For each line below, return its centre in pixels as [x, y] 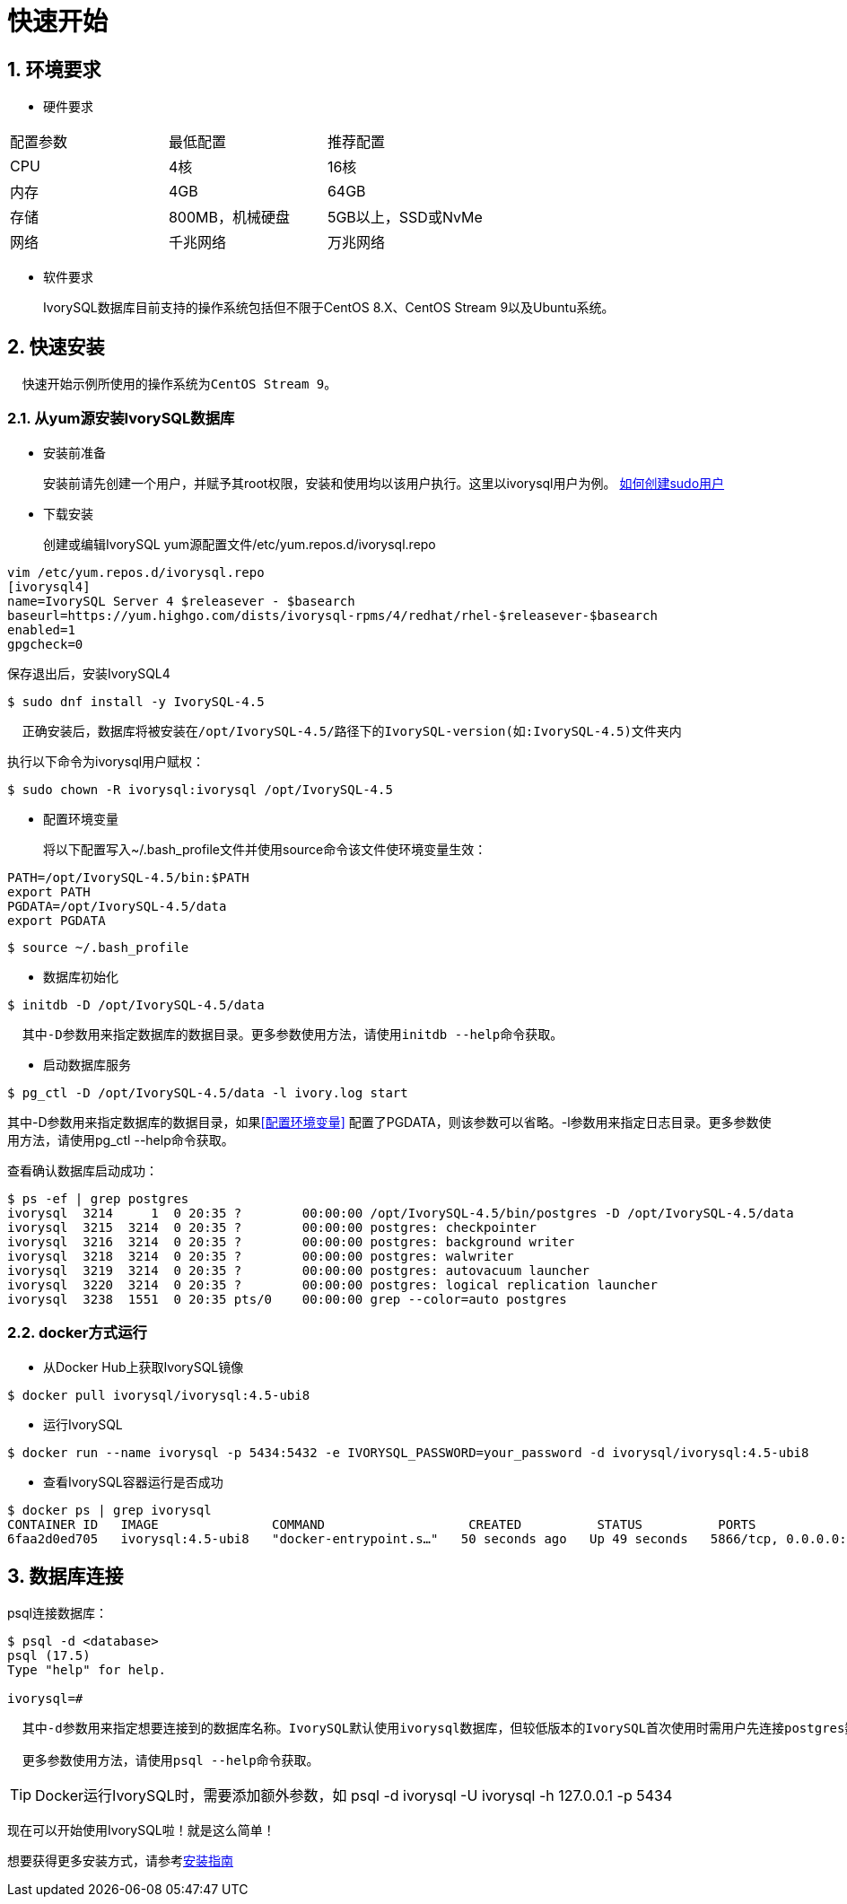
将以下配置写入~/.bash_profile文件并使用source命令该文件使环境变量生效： [265, 849]
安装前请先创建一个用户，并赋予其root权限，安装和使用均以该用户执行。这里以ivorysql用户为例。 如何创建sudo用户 [384, 483]
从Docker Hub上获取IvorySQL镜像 [144, 1367]
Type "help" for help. [87, 1670]
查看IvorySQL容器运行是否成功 [133, 1481]
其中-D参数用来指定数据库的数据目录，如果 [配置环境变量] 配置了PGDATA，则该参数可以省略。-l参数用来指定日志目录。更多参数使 [389, 1122]
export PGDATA [57, 920]
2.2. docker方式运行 [77, 1333]
